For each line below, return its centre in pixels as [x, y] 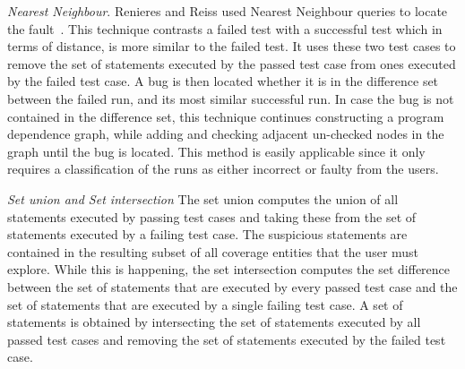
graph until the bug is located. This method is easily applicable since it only [216, 151]
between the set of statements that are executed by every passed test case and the [232, 286]
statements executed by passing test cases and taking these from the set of [212, 216]
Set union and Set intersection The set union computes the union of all [203, 198]
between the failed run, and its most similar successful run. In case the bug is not [231, 98]
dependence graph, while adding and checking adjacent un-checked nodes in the [226, 134]
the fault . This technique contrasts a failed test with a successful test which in [225, 28]
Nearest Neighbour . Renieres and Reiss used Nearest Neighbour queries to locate [228, 11]
